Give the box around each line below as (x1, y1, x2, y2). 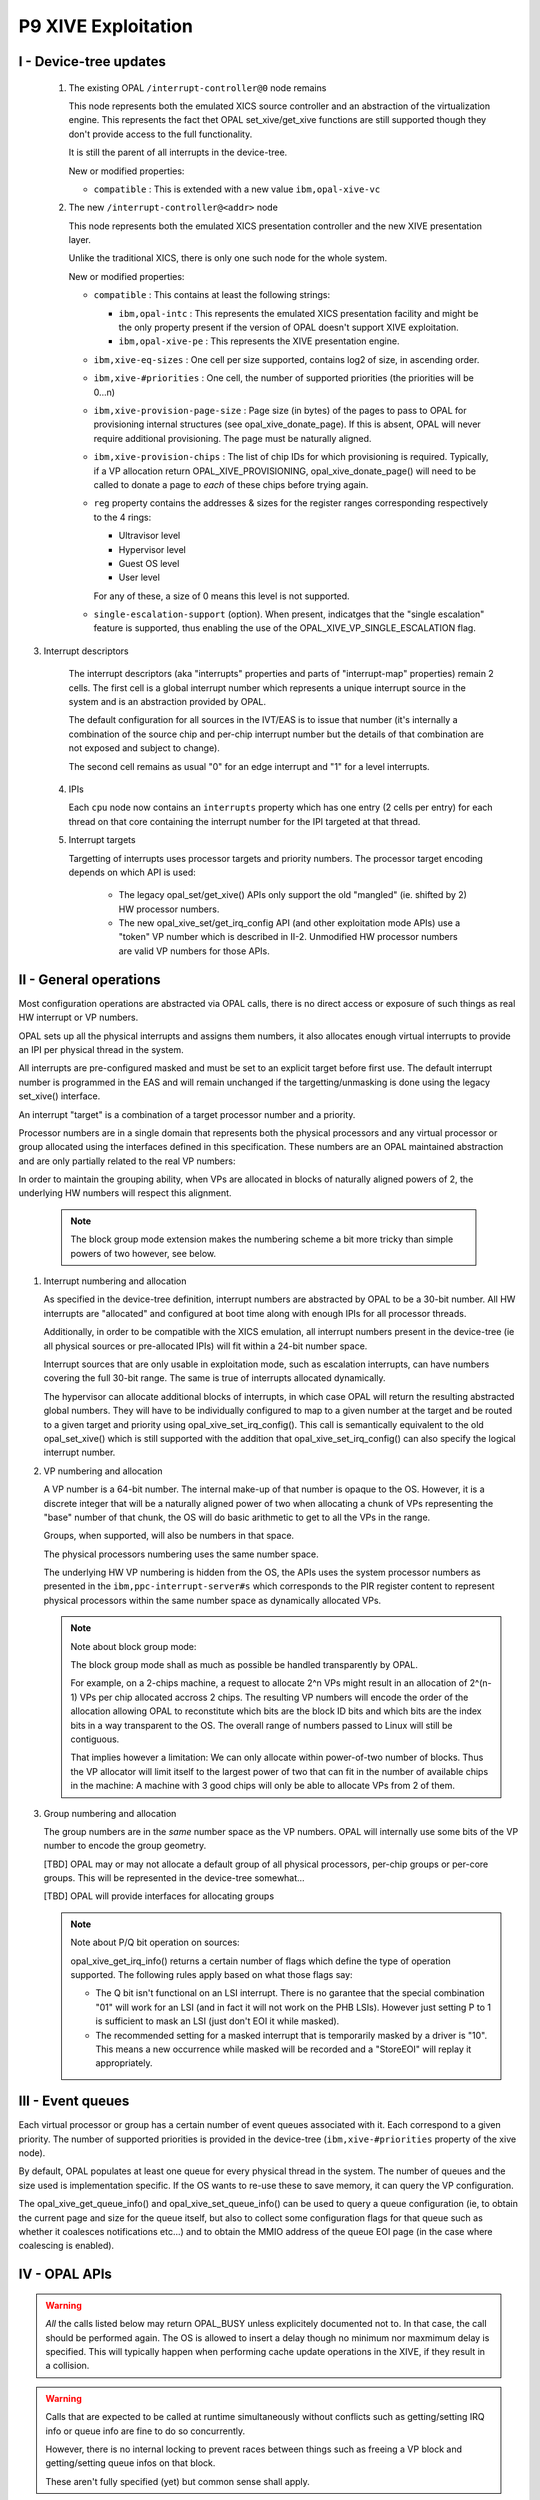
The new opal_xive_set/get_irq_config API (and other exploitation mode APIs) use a (118, 917, 461, 929)
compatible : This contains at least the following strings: (93, 289, 330, 301)
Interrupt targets (68, 834, 136, 846)
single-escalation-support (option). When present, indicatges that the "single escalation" (93, 608, 485, 620)
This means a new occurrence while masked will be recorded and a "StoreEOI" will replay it (95, 2043, 472, 2055)
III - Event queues (18, 2093, 130, 2110)
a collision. (45, 2360, 90, 2372)
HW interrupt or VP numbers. (18, 1011, 139, 1024)
